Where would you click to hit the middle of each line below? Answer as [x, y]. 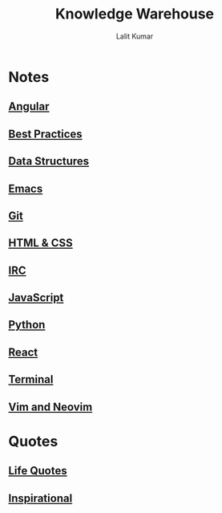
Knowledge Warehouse [135, 14]
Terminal [31, 379]
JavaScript [36, 298]
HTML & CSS [41, 243]
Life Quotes [38, 471]
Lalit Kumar [135, 36]
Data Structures [49, 161]
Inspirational [40, 498]
